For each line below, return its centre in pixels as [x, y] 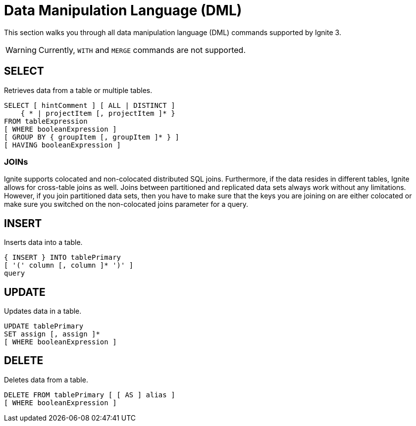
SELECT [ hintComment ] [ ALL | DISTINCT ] [90, 105]
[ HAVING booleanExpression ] [63, 145]
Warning [21, 50]
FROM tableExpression [46, 121]
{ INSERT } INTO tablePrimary [63, 258]
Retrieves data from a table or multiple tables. [78, 90]
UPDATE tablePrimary [44, 326]
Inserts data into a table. [43, 242]
